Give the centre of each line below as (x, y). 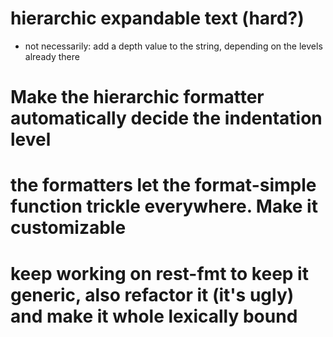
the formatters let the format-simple (163, 185)
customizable (68, 228)
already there (52, 56)
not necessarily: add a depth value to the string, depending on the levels (173, 46)
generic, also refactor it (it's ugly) (152, 294)
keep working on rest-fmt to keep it (159, 273)
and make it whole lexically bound (154, 316)
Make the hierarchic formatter (137, 97)
